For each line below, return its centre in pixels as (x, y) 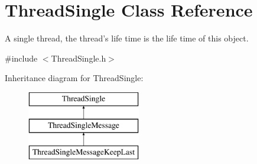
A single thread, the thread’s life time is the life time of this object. (127, 38)
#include (21, 58)
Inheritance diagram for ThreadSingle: (74, 78)
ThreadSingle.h (79, 58)
